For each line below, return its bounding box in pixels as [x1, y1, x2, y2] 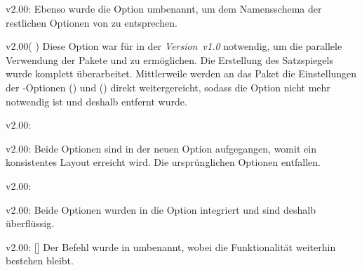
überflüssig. [6, 216, 55, 231]
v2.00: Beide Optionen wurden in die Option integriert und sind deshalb [6, 202, 316, 217]
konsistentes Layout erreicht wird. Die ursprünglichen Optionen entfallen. [6, 155, 321, 169]
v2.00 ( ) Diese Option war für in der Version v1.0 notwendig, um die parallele [6, 39, 342, 53]
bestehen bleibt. [6, 253, 74, 268]
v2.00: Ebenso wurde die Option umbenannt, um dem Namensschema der [6, 1, 322, 15]
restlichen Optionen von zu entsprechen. [6, 15, 177, 30]
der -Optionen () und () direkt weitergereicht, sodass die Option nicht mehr [6, 79, 330, 94]
